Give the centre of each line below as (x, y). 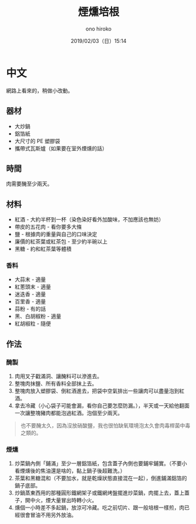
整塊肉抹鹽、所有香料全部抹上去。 (56, 384)
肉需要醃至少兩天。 (29, 184)
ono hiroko (99, 29)
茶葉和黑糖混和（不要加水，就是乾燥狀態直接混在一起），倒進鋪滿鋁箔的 (101, 478)
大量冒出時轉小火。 (74, 500)
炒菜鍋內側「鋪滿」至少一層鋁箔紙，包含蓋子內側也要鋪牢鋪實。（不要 (98, 463)
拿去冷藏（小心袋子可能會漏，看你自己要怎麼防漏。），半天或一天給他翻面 (102, 406)
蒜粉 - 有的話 (30, 309)
